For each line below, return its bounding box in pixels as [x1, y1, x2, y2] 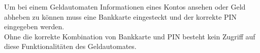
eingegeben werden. [4, 21, 64, 32]
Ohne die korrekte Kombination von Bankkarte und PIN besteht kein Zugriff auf [4, 31, 255, 41]
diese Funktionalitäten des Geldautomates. [4, 41, 137, 51]
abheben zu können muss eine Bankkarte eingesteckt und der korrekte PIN [4, 11, 237, 22]
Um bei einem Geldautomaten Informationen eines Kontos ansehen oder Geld [4, 2, 246, 12]
